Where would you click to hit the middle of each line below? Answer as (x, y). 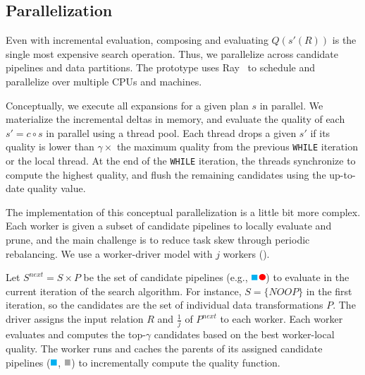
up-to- (342, 174)
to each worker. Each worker (282, 319)
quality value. (57, 188)
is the (344, 40)
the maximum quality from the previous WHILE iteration (237, 147)
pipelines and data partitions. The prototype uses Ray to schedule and (160, 67)
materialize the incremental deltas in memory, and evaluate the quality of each (175, 119)
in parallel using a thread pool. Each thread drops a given (171, 132)
